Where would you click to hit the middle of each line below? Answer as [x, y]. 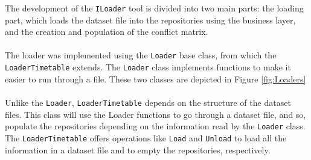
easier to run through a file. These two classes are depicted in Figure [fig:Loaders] [155, 78]
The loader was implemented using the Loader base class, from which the [141, 55]
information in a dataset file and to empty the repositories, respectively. [138, 149]
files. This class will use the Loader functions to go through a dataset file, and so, [155, 114]
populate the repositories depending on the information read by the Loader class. [155, 126]
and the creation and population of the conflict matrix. [107, 32]
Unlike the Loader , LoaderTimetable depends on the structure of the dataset [148, 102]
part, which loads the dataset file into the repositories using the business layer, [150, 20]
